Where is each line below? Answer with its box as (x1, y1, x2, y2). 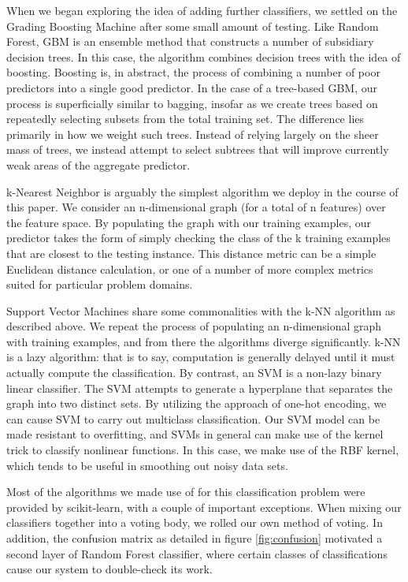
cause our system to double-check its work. (6, 561, 213, 577)
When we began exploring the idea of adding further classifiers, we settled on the (6, 2, 398, 18)
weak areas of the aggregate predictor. (6, 156, 191, 173)
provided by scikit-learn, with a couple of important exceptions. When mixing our (6, 498, 402, 515)
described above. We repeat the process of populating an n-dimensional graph (6, 318, 382, 334)
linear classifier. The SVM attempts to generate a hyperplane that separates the (6, 379, 393, 396)
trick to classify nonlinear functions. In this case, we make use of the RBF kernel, (6, 442, 399, 458)
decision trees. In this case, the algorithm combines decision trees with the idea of (6, 48, 401, 65)
